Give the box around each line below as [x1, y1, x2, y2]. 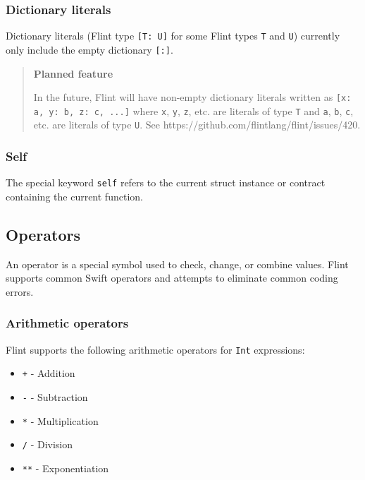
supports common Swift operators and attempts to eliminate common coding [6, 270, 338, 285]
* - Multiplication [22, 413, 99, 428]
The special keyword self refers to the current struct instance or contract [6, 175, 326, 190]
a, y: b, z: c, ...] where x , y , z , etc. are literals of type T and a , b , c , [33, 103, 354, 118]
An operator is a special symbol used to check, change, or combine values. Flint [6, 256, 349, 271]
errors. [6, 284, 34, 299]
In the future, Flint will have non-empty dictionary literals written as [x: [33, 90, 352, 104]
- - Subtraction [22, 390, 88, 404]
